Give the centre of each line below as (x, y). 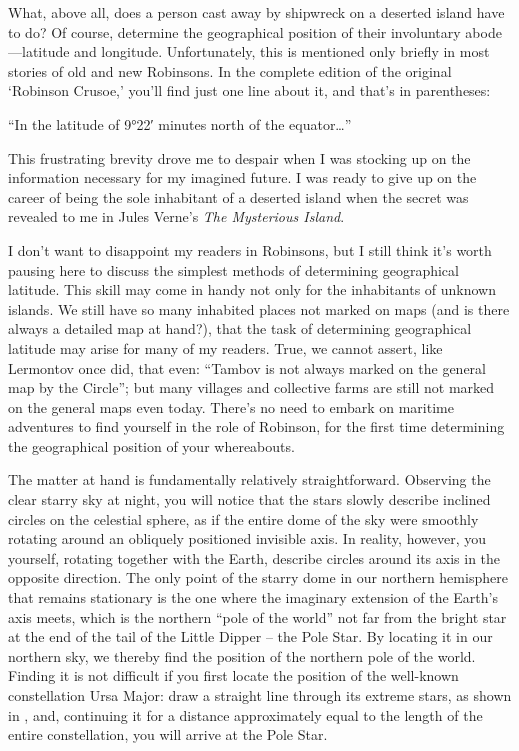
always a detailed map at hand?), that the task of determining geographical (240, 328)
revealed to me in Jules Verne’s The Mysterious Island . (176, 216)
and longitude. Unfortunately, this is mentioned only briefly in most (282, 51)
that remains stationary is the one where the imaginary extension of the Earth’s (253, 597)
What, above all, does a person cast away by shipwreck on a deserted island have (256, 12)
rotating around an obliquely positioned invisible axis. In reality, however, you (247, 538)
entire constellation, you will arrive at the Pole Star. (168, 734)
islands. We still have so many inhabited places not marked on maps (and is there (259, 308)
